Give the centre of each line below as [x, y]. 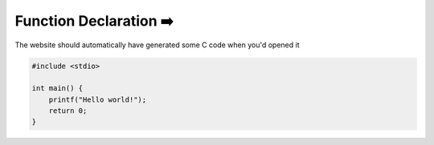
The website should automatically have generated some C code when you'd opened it [157, 45]
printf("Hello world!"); [98, 99]
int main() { [57, 89]
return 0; [68, 111]
